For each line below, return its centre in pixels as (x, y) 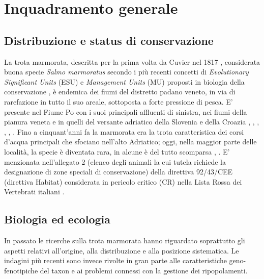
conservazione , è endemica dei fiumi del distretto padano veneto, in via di (120, 92)
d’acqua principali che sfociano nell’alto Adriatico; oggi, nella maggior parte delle (130, 142)
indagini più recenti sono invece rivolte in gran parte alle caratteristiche (115, 260)
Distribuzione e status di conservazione (109, 40)
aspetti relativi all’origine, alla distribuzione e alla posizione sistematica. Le (122, 250)
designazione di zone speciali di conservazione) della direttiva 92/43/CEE (119, 172)
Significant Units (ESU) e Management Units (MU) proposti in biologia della (124, 81)
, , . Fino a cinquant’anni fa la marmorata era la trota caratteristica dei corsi (124, 131)
